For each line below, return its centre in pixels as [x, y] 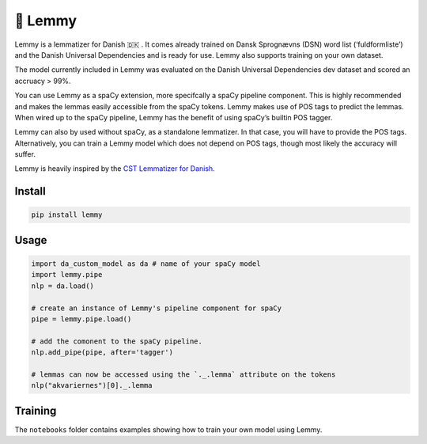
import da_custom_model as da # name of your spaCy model [146, 264]
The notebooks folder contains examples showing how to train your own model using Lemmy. [168, 429]
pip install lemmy [67, 215]
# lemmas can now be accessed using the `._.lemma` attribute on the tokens [183, 374]
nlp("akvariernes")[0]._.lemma [92, 385]
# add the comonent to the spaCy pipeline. [117, 341]
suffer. [25, 154]
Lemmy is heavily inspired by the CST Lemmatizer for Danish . [115, 169]
